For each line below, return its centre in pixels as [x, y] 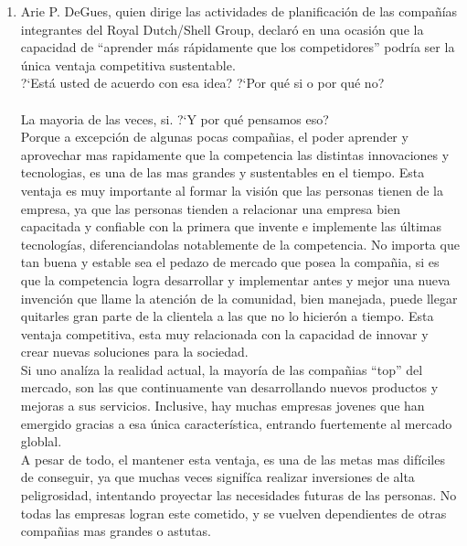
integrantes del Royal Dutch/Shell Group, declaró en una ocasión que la [222, 29]
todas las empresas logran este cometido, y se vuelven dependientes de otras [233, 513]
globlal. [41, 441]
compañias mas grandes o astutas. [116, 531]
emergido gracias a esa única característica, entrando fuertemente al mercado [236, 423]
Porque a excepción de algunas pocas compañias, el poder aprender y [214, 137]
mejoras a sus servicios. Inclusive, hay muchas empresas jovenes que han [223, 406]
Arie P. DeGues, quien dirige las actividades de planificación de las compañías [239, 11]
